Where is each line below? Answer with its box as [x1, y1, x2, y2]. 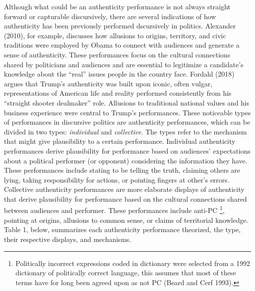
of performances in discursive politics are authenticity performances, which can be [4, 117, 250, 127]
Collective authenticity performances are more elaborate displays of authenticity [4, 184, 245, 194]
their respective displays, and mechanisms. [4, 234, 131, 244]
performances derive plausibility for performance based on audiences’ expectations [4, 145, 251, 156]
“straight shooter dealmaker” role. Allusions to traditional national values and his [4, 97, 250, 107]
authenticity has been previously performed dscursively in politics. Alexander [4, 21, 236, 31]
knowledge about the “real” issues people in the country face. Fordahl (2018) [4, 69, 234, 79]
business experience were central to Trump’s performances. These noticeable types [4, 107, 251, 117]
